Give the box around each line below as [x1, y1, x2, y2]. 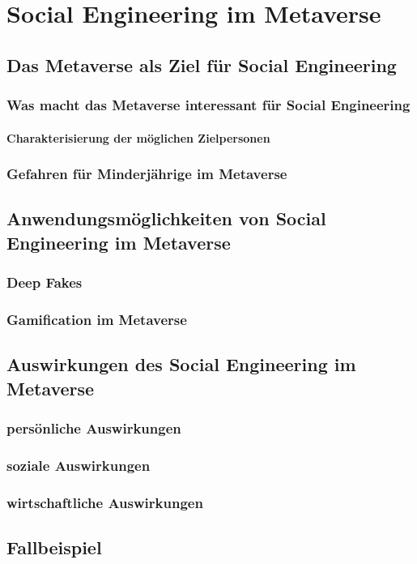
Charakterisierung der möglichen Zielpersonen [6, 129, 270, 146]
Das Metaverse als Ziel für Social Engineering [6, 52, 397, 77]
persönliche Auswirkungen [6, 417, 181, 438]
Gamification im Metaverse [6, 309, 187, 329]
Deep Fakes [6, 272, 83, 293]
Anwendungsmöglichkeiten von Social [6, 206, 326, 231]
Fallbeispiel [6, 534, 102, 559]
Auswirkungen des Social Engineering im [6, 352, 356, 377]
